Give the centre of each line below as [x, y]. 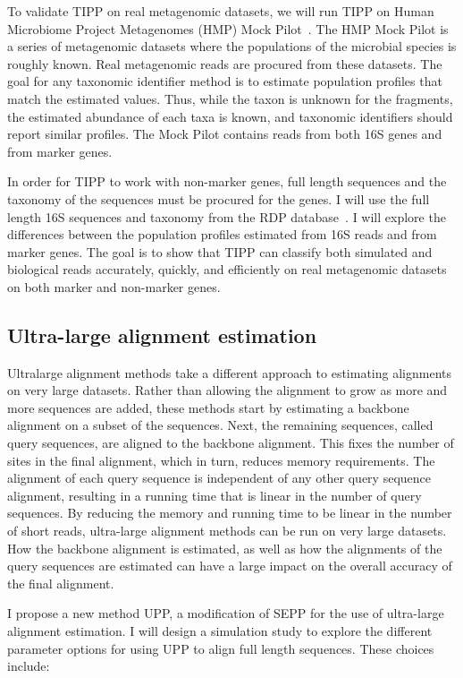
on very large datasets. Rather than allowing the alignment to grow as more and [227, 390]
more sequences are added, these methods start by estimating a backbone [208, 407]
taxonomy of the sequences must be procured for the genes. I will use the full [219, 198]
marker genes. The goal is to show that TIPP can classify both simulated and [220, 251]
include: [29, 666]
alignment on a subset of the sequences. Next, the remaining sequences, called [220, 425]
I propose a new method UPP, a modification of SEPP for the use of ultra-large [226, 613]
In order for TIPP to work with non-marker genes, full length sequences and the [227, 181]
